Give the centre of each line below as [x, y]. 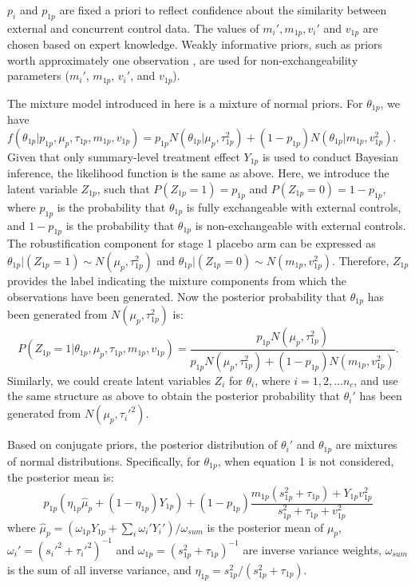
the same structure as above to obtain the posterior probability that [174, 396]
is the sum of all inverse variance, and [99, 569]
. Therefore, [361, 260]
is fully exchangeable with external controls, [294, 206]
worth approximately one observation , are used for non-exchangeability [183, 59]
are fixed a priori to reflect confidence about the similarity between [223, 10]
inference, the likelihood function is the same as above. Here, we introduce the [198, 173]
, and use [376, 380]
